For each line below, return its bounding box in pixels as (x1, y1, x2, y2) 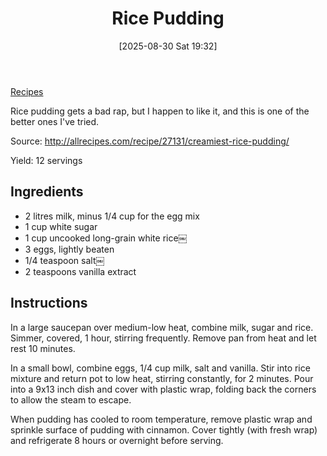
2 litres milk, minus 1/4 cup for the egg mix (24, 210, 200, 222)
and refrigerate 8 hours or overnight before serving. (10, 434, 224, 446)
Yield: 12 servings (10, 154, 83, 166)
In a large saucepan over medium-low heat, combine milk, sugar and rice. (10, 321, 314, 333)
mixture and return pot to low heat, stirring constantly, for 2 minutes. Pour (10, 372, 314, 384)
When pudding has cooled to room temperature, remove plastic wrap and (10, 413, 313, 425)
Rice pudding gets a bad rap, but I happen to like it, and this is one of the (10, 105, 310, 117)
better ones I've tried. (10, 115, 100, 127)
